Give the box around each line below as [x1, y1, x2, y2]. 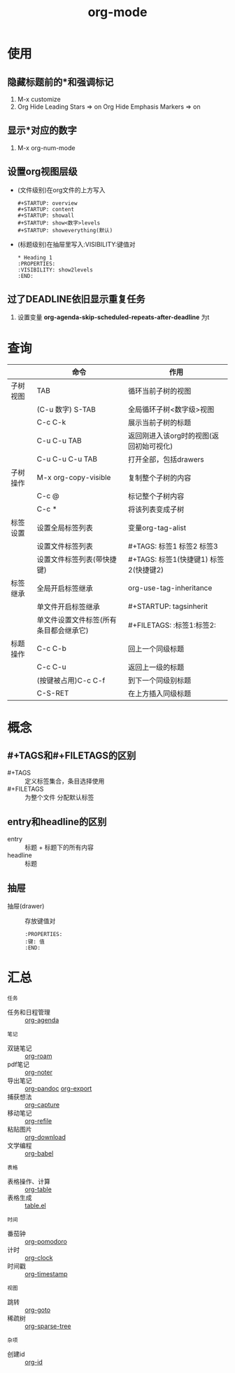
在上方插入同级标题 [128, 689, 192, 699]
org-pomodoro [24, 1237, 68, 1245]
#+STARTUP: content [17, 206, 75, 213]
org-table [24, 1185, 52, 1193]
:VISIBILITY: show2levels [17, 266, 93, 274]
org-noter [24, 1068, 52, 1076]
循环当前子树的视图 [128, 387, 192, 396]
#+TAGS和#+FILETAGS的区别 [7, 749, 136, 761]
